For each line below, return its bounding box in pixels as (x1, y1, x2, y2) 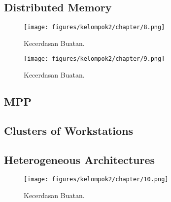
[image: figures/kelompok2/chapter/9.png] (24, 55, 165, 63)
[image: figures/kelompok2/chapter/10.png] (24, 176, 169, 183)
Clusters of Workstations (4, 122, 134, 138)
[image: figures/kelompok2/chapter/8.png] (24, 24, 165, 31)
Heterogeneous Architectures (4, 152, 155, 167)
